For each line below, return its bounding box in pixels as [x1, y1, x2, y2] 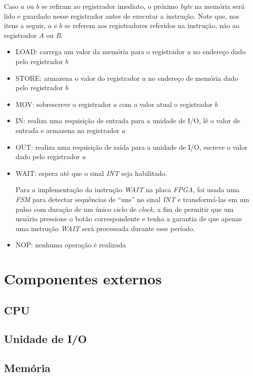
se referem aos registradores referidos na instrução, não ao [64, 20, 239, 31]
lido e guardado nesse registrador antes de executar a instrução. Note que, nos [4, 10, 240, 21]
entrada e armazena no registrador [15, 125, 120, 135]
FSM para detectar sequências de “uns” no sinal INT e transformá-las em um [15, 194, 250, 204]
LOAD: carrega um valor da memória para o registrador [15, 46, 185, 57]
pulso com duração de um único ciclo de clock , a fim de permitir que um [15, 204, 234, 214]
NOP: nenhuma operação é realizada [15, 239, 126, 250]
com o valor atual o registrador [119, 99, 213, 109]
